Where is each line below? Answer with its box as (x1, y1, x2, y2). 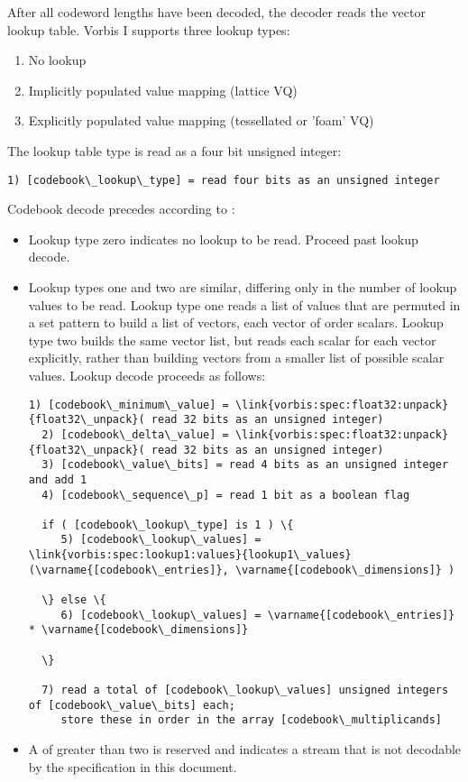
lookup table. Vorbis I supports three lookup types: (7, 20, 290, 39)
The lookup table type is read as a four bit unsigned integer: (7, 141, 342, 160)
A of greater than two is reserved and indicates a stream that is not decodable (28, 740, 462, 758)
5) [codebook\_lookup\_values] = (60, 533, 262, 547)
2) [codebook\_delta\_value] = (41, 428, 229, 441)
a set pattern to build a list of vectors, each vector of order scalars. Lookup (28, 313, 444, 332)
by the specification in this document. (28, 757, 237, 776)
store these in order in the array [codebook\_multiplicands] (60, 713, 442, 727)
